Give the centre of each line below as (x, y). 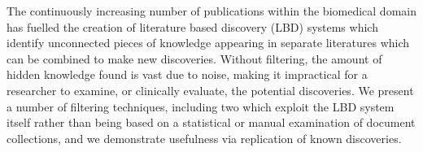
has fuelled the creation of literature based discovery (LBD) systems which (192, 26)
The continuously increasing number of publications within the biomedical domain (211, 11)
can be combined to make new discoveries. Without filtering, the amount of (194, 58)
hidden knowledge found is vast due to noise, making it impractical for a (187, 74)
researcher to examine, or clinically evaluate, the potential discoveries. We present (210, 90)
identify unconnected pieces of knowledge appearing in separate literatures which (208, 43)
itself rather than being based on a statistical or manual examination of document (211, 122)
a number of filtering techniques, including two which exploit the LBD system (201, 106)
